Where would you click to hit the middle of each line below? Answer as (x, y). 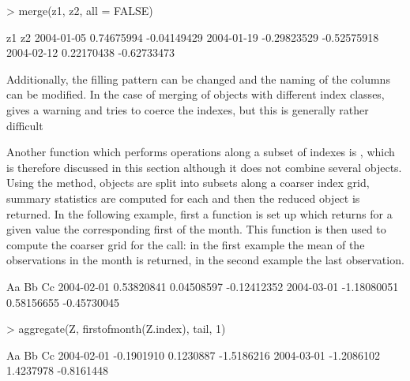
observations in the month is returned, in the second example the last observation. (205, 260)
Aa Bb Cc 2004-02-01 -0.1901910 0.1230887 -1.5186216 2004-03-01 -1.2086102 (194, 355)
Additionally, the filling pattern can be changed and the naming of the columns (198, 78)
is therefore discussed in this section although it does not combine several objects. (204, 167)
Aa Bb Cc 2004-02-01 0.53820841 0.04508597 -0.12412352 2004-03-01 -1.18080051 (203, 286)
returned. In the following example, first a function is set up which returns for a (199, 213)
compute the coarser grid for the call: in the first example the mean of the (186, 244)
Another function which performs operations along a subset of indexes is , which (201, 152)
